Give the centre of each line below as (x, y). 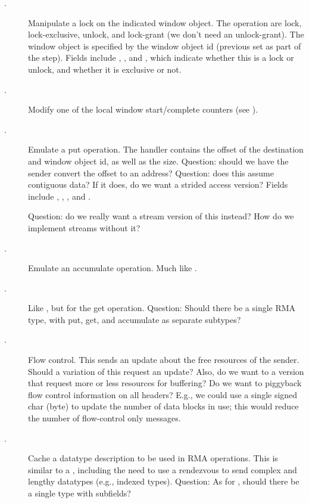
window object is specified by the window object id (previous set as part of (165, 46)
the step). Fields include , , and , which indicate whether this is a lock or (161, 58)
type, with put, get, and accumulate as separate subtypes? (135, 319)
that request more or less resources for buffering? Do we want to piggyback (165, 383)
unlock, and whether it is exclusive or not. (105, 69)
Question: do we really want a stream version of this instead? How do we (161, 216)
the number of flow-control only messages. (104, 418)
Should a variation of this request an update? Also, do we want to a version (166, 371)
